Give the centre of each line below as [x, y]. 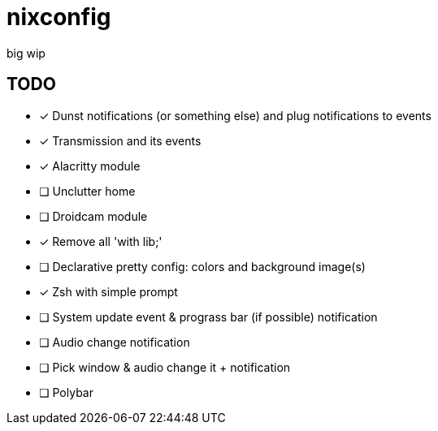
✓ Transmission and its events [120, 140]
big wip [26, 53]
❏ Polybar [66, 392]
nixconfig [59, 17]
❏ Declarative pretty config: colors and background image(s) [202, 266]
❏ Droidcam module [93, 216]
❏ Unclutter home [87, 191]
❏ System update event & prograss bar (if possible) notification [208, 317]
